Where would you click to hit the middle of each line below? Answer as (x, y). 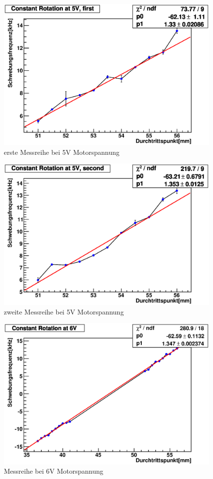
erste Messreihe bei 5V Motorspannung (62, 152)
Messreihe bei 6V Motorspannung (54, 471)
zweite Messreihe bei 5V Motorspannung (64, 311)
